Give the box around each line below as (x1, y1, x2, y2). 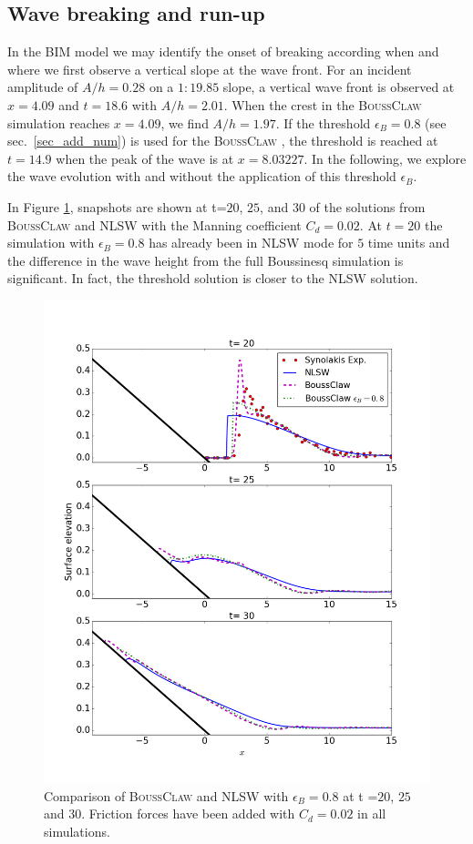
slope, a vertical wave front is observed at (222, 77, 455, 97)
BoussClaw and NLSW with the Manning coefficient (7, 215, 302, 234)
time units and (367, 233, 450, 252)
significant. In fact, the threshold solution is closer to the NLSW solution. (7, 269, 418, 288)
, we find (160, 113, 209, 132)
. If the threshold (275, 113, 371, 132)
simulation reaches (7, 113, 110, 132)
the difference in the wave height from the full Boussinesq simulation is (7, 250, 404, 269)
